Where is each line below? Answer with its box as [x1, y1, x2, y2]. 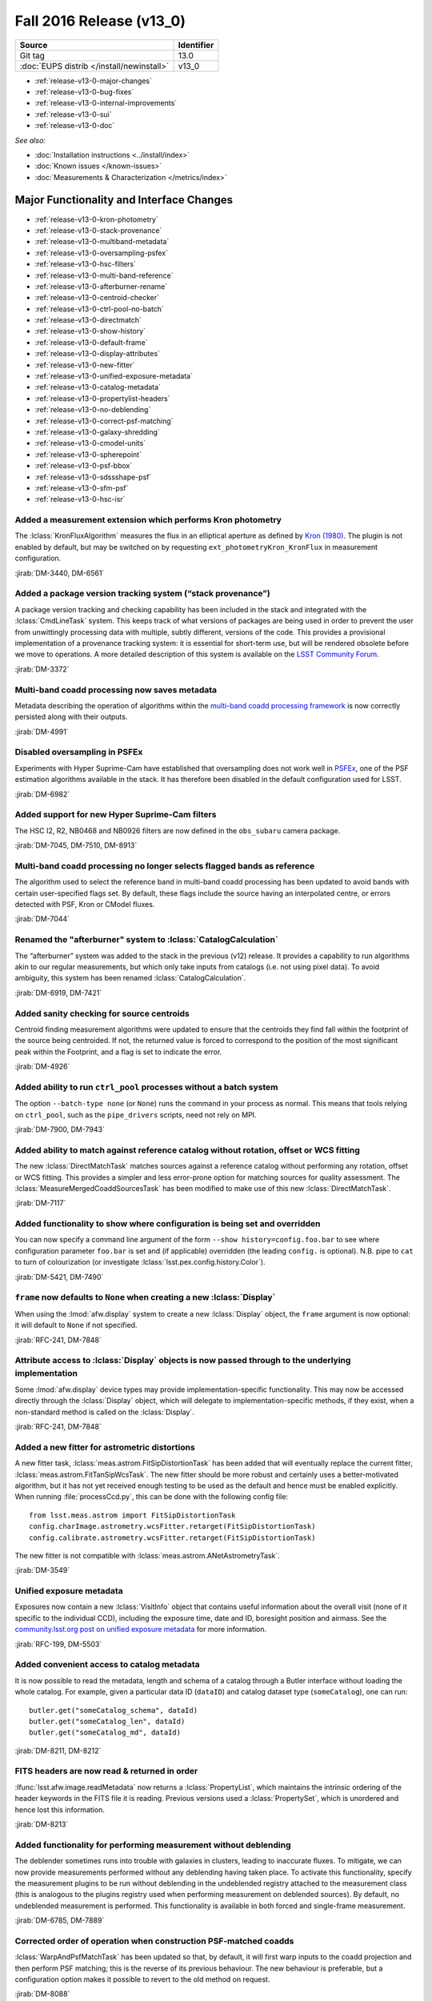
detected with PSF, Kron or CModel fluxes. [14, 900, 155, 909]
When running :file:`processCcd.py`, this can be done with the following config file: [14, 1492, 288, 1502]
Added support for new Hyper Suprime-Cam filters [14, 809, 217, 820]
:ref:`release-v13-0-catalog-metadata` [34, 383, 162, 392]
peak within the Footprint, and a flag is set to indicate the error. [14, 1047, 222, 1057]
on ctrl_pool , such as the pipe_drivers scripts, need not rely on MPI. [14, 1109, 257, 1120]
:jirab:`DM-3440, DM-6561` [14, 568, 105, 578]
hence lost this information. [14, 1805, 106, 1815]
